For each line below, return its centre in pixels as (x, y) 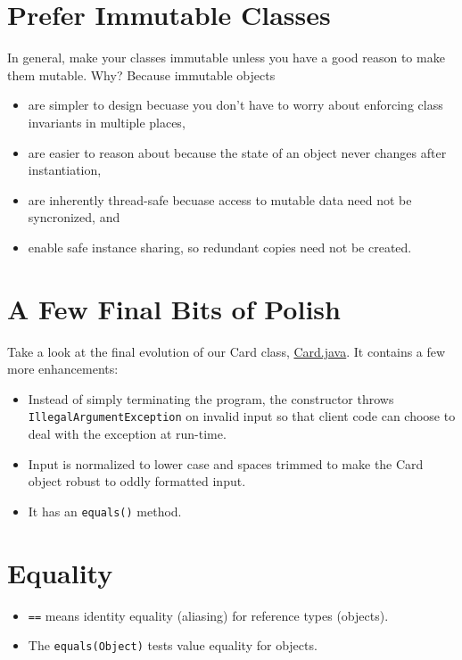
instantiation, (65, 170)
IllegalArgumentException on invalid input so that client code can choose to (242, 416)
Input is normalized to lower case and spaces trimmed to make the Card (226, 463)
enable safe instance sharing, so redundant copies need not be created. (220, 247)
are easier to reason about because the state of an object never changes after (237, 152)
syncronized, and (74, 217)
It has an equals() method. (105, 511)
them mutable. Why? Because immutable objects (141, 74)
